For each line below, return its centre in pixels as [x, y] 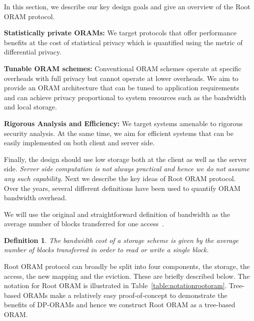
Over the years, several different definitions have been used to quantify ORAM [122, 188]
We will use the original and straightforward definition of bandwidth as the [117, 214]
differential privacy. [33, 52]
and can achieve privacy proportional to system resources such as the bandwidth [125, 97]
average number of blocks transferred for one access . [84, 224]
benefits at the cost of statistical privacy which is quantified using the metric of [123, 42]
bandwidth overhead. [36, 198]
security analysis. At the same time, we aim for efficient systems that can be [119, 133]
